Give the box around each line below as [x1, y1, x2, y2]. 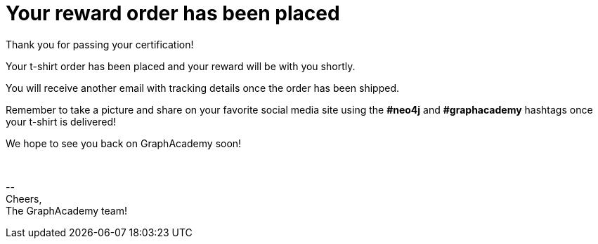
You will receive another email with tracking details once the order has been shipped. [6, 81, 400, 94]
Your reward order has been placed [6, 1, 340, 25]
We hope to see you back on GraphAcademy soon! [6, 137, 242, 149]
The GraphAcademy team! [6, 204, 127, 217]
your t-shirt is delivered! [6, 115, 117, 128]
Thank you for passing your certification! [6, 38, 194, 50]
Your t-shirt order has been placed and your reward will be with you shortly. [6, 60, 356, 72]
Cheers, [6, 192, 42, 205]
